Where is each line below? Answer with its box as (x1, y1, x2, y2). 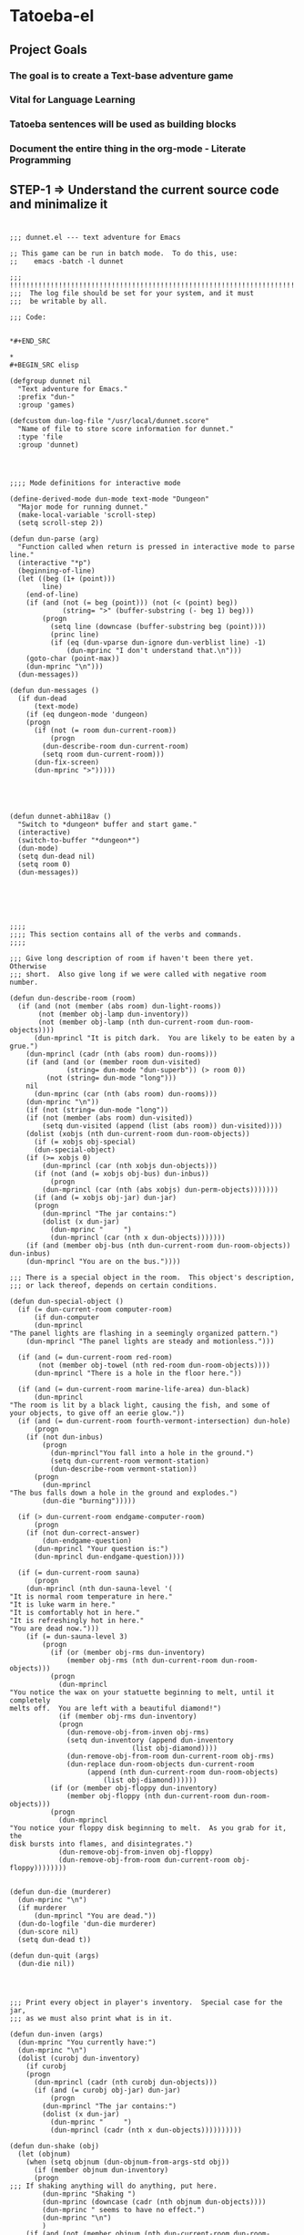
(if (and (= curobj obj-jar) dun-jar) (33, 2085, 181, 2095)
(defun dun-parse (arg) (9, 534, 100, 543)
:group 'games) (17, 400, 76, 409)
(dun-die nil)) (17, 1960, 76, 1969)
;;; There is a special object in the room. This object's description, (9, 1273, 296, 1282)
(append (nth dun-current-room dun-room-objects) (86, 1768, 279, 1777)
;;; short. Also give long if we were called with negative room (9, 970, 267, 979)
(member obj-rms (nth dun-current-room (66, 1656, 218, 1665)
